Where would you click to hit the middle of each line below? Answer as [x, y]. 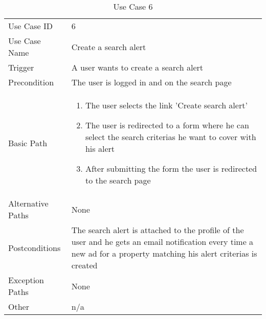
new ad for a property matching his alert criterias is [164, 253]
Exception [26, 280]
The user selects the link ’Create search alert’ [166, 105]
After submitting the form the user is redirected [171, 168]
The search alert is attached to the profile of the [158, 230]
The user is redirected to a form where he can [167, 125]
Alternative [28, 203]
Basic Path [28, 143]
